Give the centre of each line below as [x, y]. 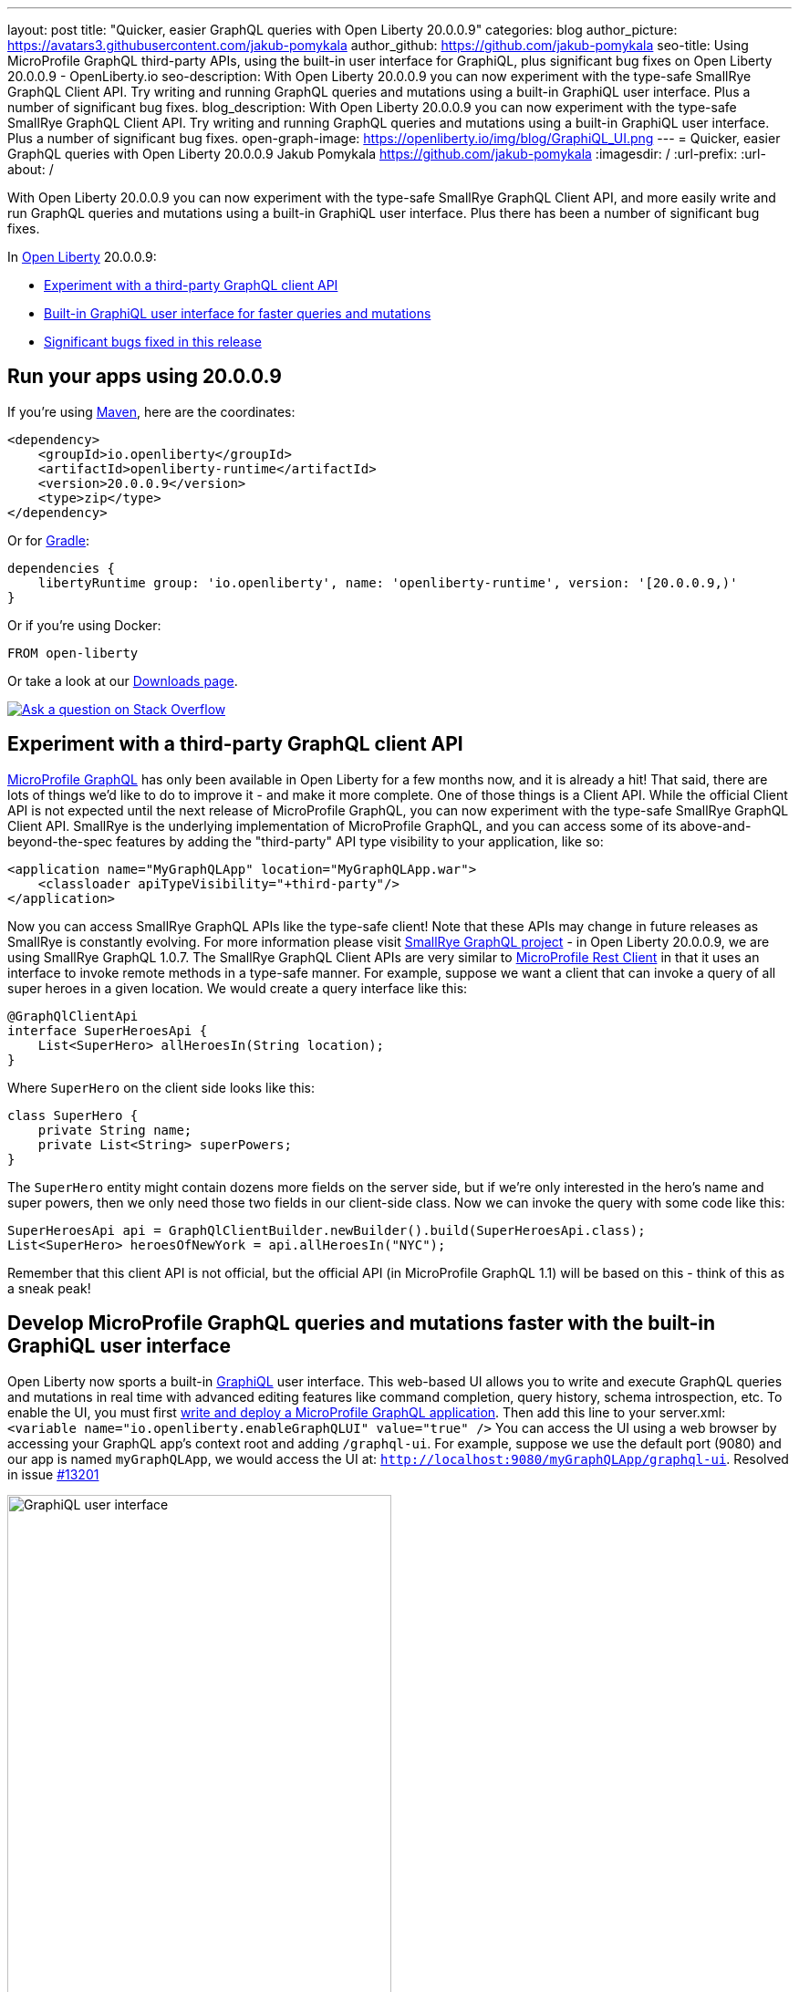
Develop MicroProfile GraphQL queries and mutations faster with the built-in [362, 1323]
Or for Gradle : [49, 540]
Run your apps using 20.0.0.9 [145, 377]
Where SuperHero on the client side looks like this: [161, 1087]
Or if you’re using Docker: [84, 625]
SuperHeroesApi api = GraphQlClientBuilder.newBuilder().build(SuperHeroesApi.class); [327, 1230]
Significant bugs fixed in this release [153, 342]
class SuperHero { [73, 1115]
